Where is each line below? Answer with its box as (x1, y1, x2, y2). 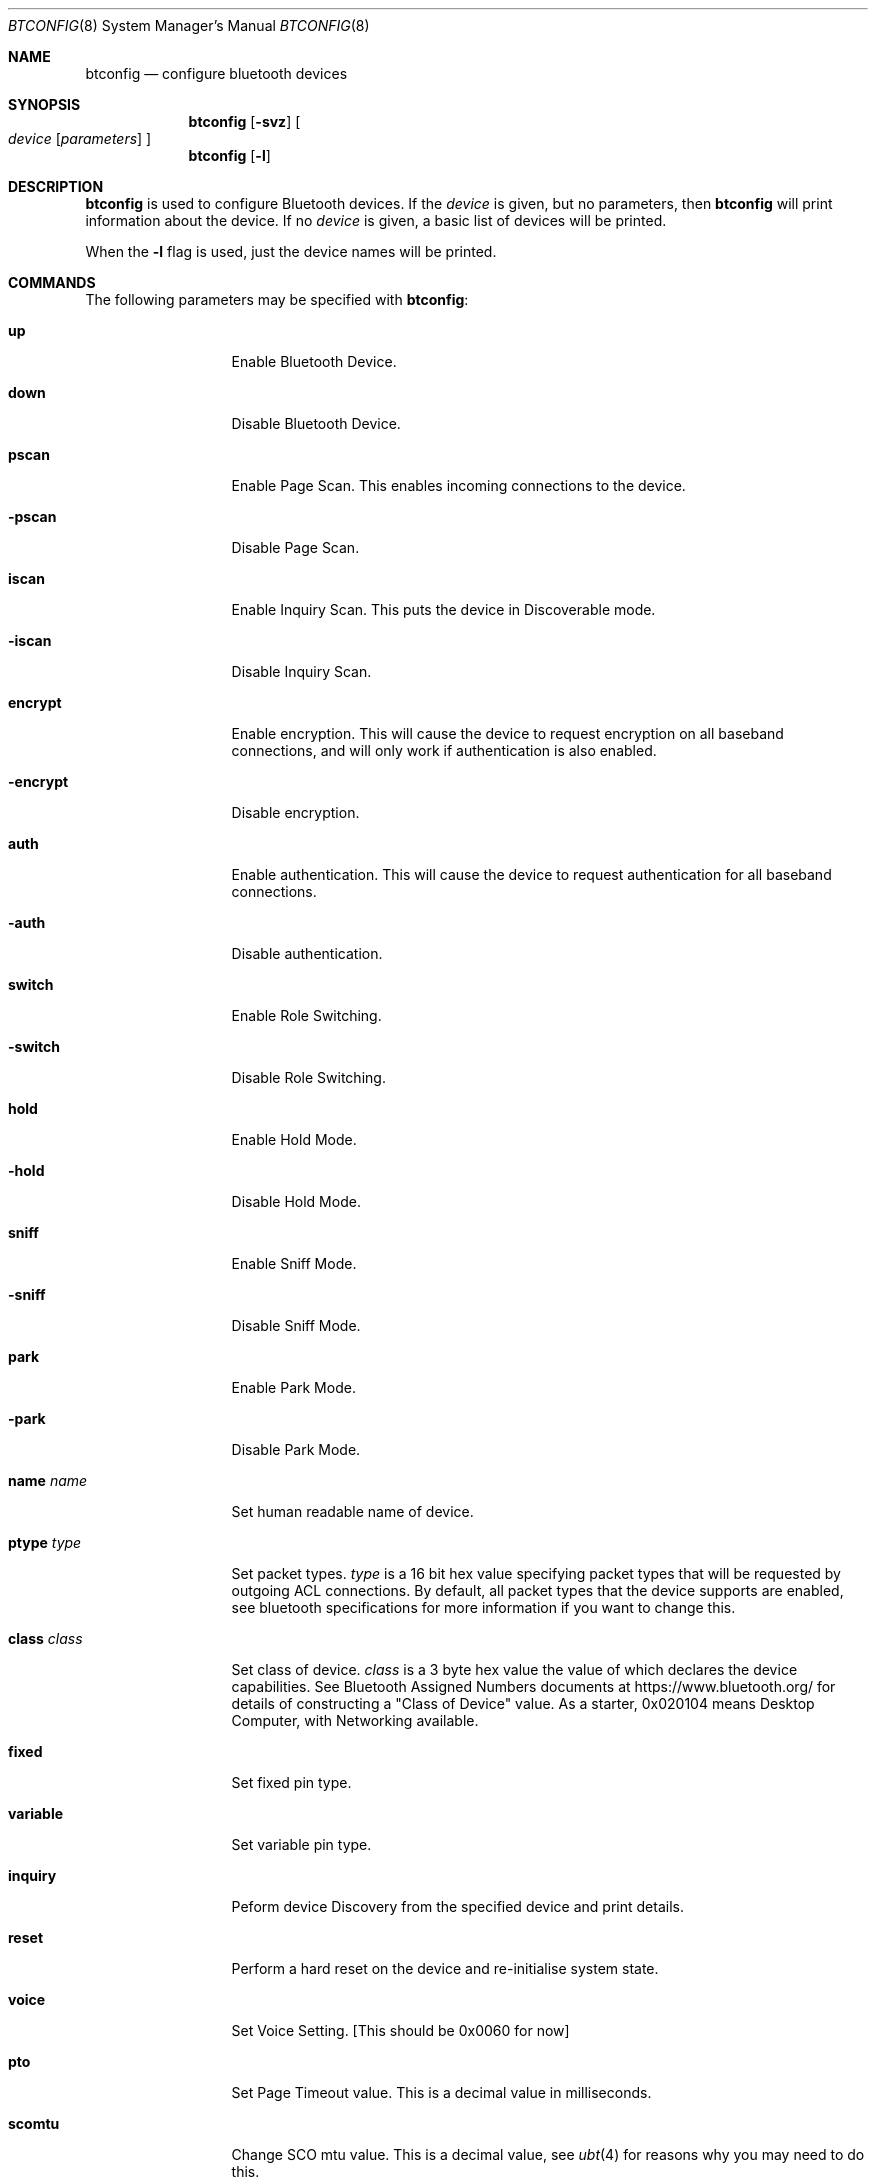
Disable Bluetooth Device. (231, 415, 401, 432)
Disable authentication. (231, 945, 383, 962)
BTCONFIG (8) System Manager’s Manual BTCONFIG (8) (8, 17, 370, 34)
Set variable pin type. (231, 1836, 372, 1853)
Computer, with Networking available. (231, 1712, 479, 1729)
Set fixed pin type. (231, 1774, 352, 1791)
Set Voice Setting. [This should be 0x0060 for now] (231, 2022, 570, 2039)
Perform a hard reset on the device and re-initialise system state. (231, 1960, 659, 1977)
